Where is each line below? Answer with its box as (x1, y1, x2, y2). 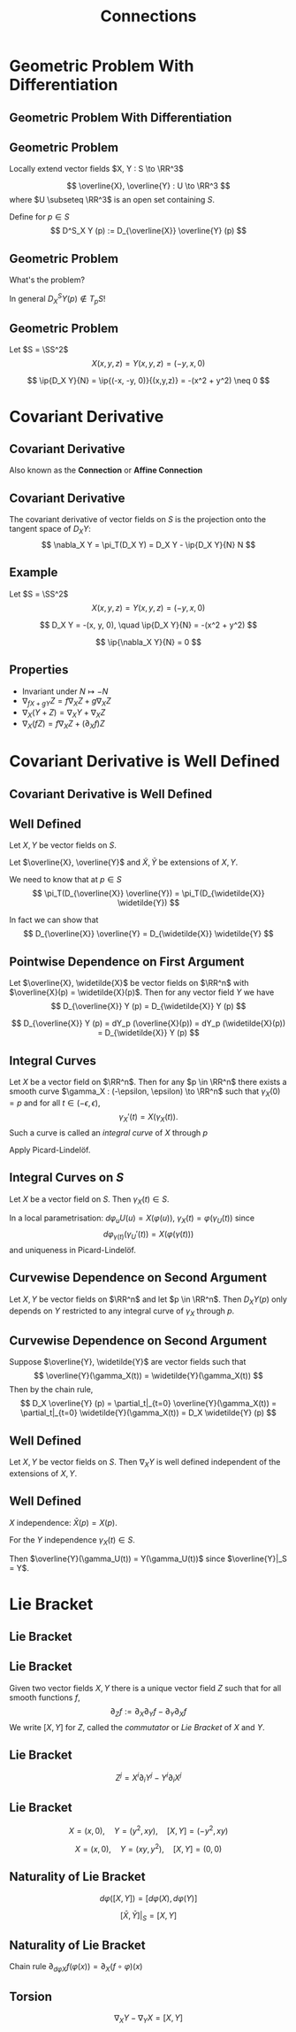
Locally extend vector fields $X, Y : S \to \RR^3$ (9, 164, 184, 174)
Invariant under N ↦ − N (21, 686, 109, 697)
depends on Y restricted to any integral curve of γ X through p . (9, 1305, 235, 1318)
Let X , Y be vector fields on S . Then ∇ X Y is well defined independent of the (9, 1456, 281, 1469)
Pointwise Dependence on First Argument (9, 954, 245, 969)
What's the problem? (9, 274, 86, 285)
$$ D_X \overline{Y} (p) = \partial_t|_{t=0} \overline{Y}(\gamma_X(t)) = (19, 1398, 277, 1409)
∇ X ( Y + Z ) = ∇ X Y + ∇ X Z (21, 706, 106, 720)
